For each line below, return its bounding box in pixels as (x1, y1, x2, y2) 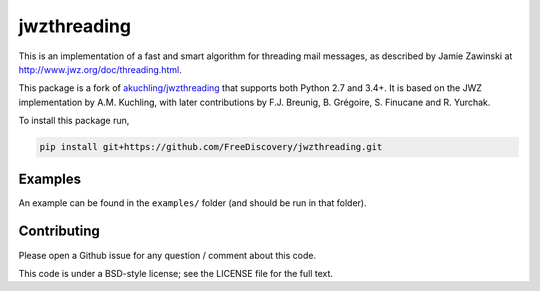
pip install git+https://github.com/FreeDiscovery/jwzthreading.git (39, 141, 383, 153)
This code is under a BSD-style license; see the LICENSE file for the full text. (18, 267, 334, 279)
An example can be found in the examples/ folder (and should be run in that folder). (18, 196, 367, 209)
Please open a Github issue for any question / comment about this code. (18, 249, 317, 261)
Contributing (18, 223, 100, 240)
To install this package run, (18, 115, 130, 127)
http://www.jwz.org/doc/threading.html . (18, 63, 182, 75)
